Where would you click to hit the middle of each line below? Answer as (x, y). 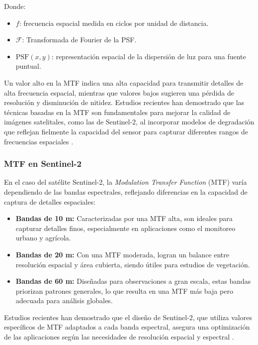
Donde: (15, 6)
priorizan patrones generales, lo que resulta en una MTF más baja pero (124, 290)
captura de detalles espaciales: (50, 201)
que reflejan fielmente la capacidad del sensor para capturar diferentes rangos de (126, 131)
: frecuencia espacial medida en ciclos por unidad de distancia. (114, 23)
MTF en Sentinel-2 (43, 164)
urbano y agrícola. (43, 238)
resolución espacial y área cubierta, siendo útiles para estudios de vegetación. (133, 264)
